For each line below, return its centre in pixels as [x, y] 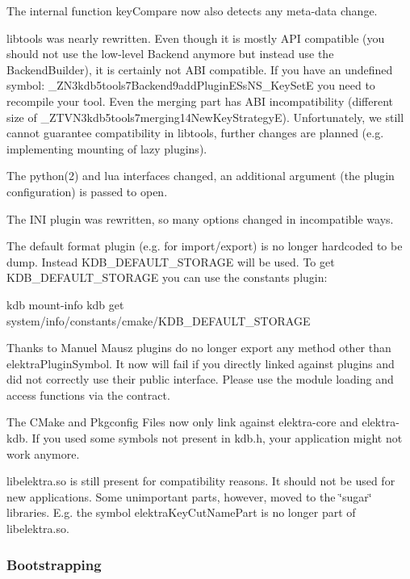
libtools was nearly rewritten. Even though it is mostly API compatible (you [196, 38]
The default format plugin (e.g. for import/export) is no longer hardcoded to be [205, 246]
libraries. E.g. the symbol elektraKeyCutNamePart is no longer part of [181, 512]
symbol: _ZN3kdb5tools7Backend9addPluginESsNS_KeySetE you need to [191, 85]
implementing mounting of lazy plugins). [107, 148]
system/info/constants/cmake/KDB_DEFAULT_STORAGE [159, 320]
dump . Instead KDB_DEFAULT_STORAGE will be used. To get [171, 261]
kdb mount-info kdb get [65, 304]
